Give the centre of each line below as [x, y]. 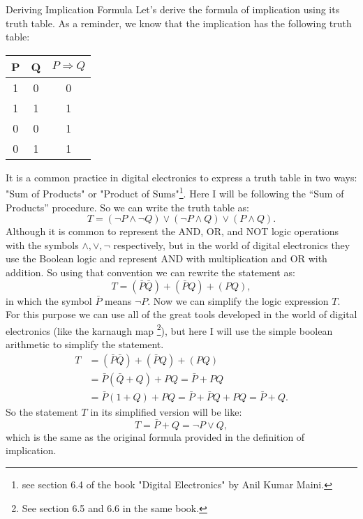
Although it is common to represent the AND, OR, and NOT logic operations [172, 231]
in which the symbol [49, 300]
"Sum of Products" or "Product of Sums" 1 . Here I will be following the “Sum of [175, 193]
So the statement [42, 411]
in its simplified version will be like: [166, 411]
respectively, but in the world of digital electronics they [232, 245]
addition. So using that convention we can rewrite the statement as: [150, 272]
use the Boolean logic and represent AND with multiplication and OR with [166, 258]
